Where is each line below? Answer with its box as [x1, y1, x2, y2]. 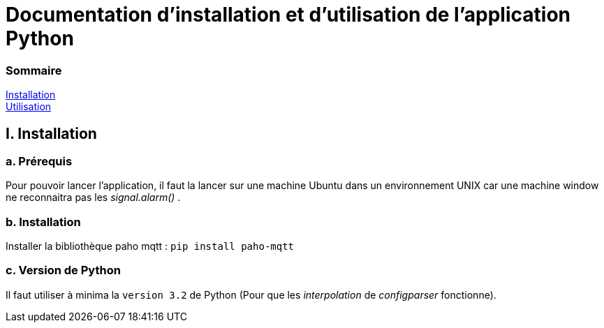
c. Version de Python [6, 263, 121, 278]
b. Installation [6, 214, 81, 229]
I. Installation [6, 124, 97, 142]
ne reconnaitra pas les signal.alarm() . [6, 191, 181, 204]
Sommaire [6, 63, 62, 77]
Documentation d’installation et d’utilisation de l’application [6, 3, 570, 27]
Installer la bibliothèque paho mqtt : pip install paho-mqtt [6, 240, 295, 253]
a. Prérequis [6, 154, 73, 168]
